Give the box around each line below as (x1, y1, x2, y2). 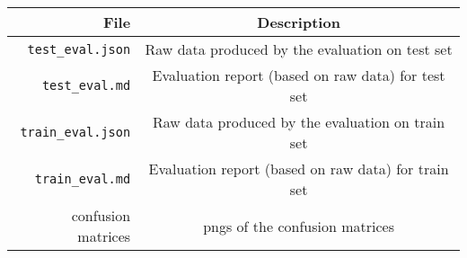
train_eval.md (34, 172, 131, 186)
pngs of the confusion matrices (203, 215, 394, 236)
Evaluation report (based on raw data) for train (148, 158, 449, 179)
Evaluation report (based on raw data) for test (152, 65, 445, 85)
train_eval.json (20, 125, 131, 139)
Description (257, 12, 340, 32)
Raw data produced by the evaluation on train (152, 111, 445, 132)
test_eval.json (27, 41, 131, 57)
